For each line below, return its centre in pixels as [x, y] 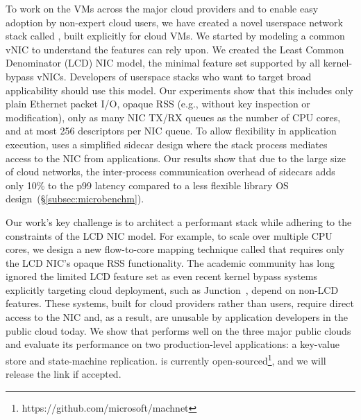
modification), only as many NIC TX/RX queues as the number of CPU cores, [173, 117]
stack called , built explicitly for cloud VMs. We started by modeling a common [175, 36]
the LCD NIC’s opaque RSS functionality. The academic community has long [170, 262]
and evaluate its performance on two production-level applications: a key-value [173, 344]
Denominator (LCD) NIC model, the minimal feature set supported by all [163, 63]
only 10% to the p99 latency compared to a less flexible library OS [147, 185]
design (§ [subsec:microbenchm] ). [75, 199]
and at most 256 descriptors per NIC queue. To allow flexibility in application [171, 131]
